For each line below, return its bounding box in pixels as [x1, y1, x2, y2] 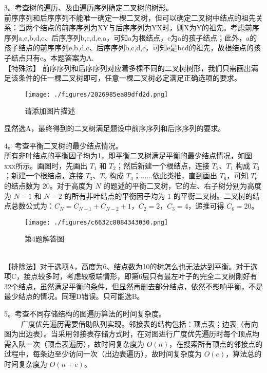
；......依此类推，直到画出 [133, 170, 217, 181]
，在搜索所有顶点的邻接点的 [169, 338, 263, 349]
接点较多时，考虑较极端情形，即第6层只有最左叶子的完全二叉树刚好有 [24, 271, 258, 282]
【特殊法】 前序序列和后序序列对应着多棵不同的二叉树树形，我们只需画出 [4, 62, 251, 73]
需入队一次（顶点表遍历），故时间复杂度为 [4, 338, 144, 349]
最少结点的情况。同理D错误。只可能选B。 [4, 291, 144, 302]
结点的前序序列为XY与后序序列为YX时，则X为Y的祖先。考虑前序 [40, 22, 259, 33]
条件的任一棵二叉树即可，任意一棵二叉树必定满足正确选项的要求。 [18, 72, 241, 83]
